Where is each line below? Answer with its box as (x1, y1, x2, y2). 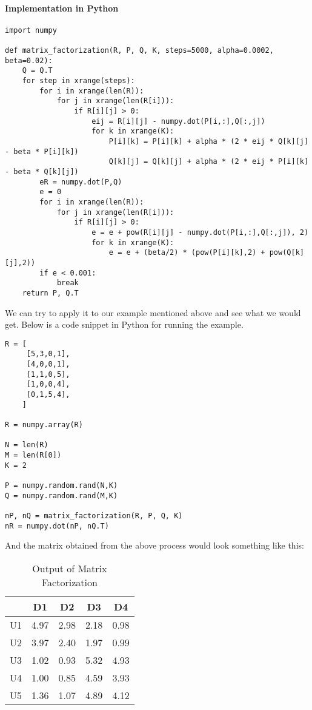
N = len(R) (5, 441, 48, 450)
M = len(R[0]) (5, 450, 62, 459)
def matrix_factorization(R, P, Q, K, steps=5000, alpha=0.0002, (5, 46, 274, 55)
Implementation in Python (5, 1, 119, 14)
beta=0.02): (5, 56, 53, 65)
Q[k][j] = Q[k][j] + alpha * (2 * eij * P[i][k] (108, 157, 309, 166)
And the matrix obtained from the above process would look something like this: (5, 539, 304, 552)
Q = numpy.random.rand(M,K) (5, 491, 118, 500)
